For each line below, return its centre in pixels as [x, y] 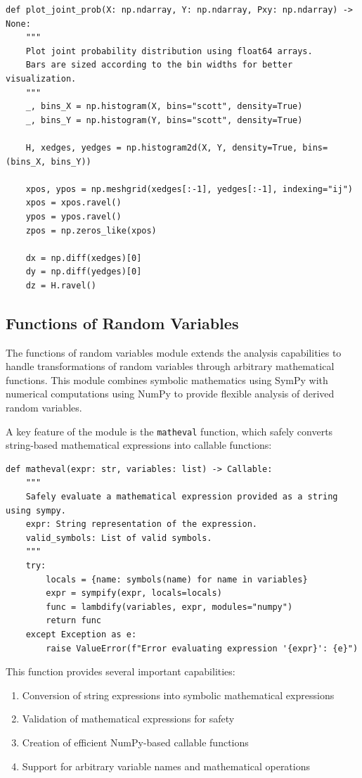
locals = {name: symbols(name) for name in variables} [177, 579]
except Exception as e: [81, 635]
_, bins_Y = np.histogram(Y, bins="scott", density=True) [164, 120]
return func [74, 621]
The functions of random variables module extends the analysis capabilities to [174, 352]
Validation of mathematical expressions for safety [128, 719]
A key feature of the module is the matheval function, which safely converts [169, 431]
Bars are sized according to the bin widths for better [159, 65]
